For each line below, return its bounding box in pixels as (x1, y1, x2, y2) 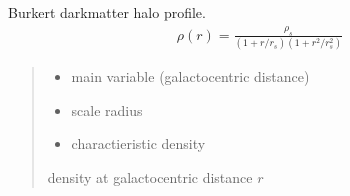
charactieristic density (71, 133, 206, 154)
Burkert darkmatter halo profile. (8, 2, 206, 22)
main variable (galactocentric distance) (71, 66, 310, 87)
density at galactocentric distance (47, 166, 253, 187)
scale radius (71, 99, 143, 120)
